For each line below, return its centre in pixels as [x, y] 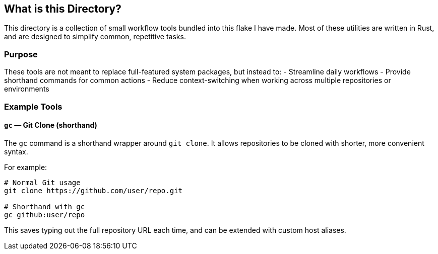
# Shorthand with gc [45, 206]
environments [27, 89]
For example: [26, 167]
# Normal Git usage [42, 182]
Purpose [21, 54]
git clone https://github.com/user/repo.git [93, 190]
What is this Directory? [63, 9]
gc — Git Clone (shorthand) [51, 125]
